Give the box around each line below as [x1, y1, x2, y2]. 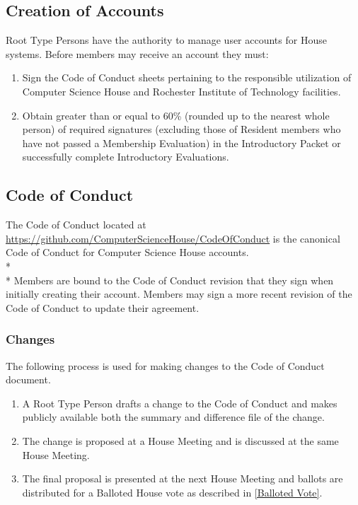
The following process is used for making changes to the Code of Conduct [6, 358, 325, 373]
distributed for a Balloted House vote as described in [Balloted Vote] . [22, 484, 323, 499]
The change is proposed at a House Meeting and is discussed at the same [22, 433, 339, 448]
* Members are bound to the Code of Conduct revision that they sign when [6, 272, 334, 287]
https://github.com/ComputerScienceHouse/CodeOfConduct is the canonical [6, 231, 340, 245]
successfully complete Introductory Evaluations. [22, 149, 229, 164]
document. [6, 372, 51, 387]
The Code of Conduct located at [6, 217, 146, 232]
